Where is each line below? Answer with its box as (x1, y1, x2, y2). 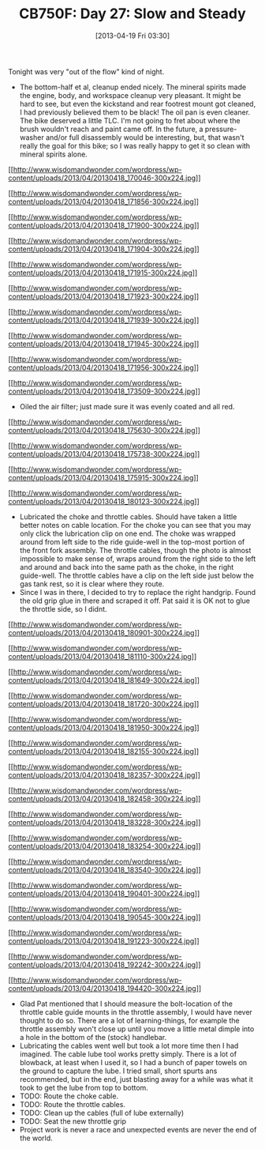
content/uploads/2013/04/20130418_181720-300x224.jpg (8, 699, 195, 708)
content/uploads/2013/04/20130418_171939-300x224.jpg (8, 315, 195, 325)
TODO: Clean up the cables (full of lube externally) (19, 1108, 185, 1117)
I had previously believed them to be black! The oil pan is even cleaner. (19, 107, 251, 117)
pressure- (204, 124, 237, 134)
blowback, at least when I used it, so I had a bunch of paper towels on (19, 1057, 248, 1067)
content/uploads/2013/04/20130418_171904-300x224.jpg (8, 244, 195, 254)
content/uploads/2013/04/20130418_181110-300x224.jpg (8, 651, 192, 661)
